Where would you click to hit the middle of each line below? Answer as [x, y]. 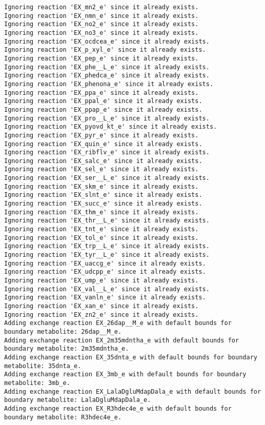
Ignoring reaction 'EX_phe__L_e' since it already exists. [107, 67]
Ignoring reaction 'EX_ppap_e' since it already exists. [103, 109]
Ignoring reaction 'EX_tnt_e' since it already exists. [101, 229]
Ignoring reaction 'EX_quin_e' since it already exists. [103, 144]
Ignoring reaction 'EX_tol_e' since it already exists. [101, 238]
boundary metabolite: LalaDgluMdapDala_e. [78, 400]
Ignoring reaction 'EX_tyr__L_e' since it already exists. [107, 255]
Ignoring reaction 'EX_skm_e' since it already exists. [101, 186]
